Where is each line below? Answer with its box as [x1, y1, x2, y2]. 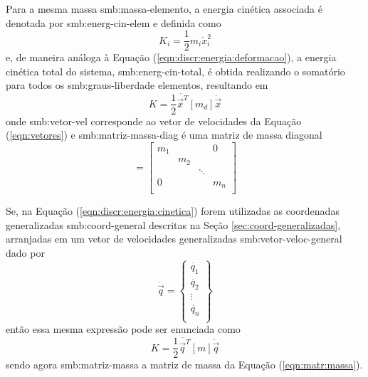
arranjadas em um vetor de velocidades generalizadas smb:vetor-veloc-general [6, 231, 342, 246]
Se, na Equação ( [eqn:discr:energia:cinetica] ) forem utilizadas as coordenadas [6, 203, 340, 218]
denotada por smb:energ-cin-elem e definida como [6, 15, 221, 30]
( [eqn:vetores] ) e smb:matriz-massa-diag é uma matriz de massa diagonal [6, 127, 322, 142]
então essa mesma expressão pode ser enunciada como [6, 322, 241, 336]
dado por [6, 245, 45, 260]
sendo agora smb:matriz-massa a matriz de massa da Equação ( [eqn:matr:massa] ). [6, 357, 363, 372]
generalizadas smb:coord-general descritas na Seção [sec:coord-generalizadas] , [6, 217, 341, 232]
